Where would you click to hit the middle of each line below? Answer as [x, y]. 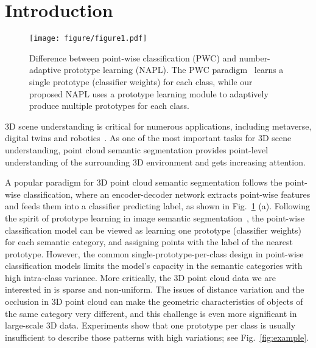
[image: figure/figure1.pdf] [88, 39]
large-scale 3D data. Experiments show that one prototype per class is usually [150, 325]
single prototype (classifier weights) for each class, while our [141, 81]
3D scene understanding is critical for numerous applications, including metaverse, [158, 126]
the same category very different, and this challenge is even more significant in [151, 313]
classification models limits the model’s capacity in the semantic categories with [154, 266]
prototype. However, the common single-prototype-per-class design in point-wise [154, 253]
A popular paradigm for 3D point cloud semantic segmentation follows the [144, 182]
